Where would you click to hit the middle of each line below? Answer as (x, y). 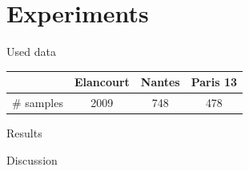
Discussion (32, 159)
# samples (38, 103)
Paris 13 (214, 82)
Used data (31, 52)
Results (24, 133)
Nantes (160, 82)
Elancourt (102, 82)
